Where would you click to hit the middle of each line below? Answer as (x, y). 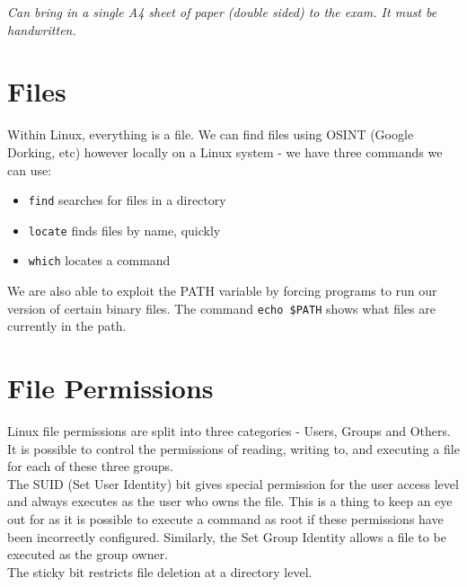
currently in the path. (67, 326)
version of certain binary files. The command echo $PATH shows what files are (221, 308)
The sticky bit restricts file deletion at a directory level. (160, 571)
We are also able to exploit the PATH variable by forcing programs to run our (222, 291)
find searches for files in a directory (127, 200)
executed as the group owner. (88, 554)
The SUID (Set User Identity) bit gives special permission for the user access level (233, 483)
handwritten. (42, 29)
